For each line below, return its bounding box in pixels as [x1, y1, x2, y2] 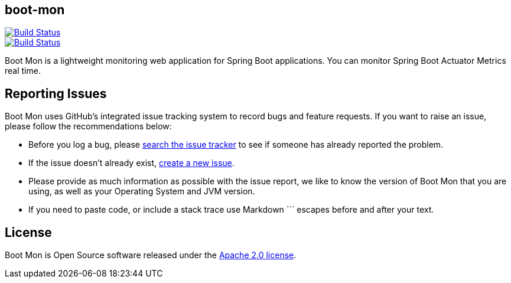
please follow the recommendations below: [5, 121, 172, 132]
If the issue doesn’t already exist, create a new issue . [28, 158, 235, 168]
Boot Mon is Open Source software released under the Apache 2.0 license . [5, 250, 297, 261]
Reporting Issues [5, 86, 107, 101]
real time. [5, 66, 41, 76]
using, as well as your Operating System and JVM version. [28, 186, 255, 197]
